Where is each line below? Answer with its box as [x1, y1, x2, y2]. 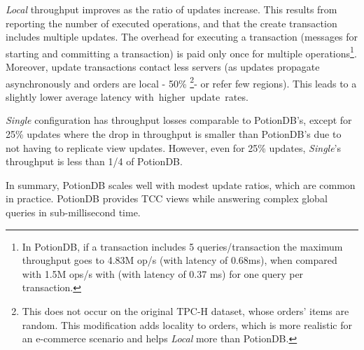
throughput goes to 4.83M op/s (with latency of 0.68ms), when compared [22, 253, 337, 267]
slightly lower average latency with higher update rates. [6, 89, 248, 104]
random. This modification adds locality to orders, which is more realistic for [22, 317, 352, 332]
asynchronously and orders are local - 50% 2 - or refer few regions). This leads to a [6, 73, 357, 90]
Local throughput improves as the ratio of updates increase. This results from [6, 2, 337, 16]
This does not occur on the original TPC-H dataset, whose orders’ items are [22, 304, 349, 318]
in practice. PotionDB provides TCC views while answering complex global [6, 191, 328, 206]
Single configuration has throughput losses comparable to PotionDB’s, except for [6, 113, 352, 127]
